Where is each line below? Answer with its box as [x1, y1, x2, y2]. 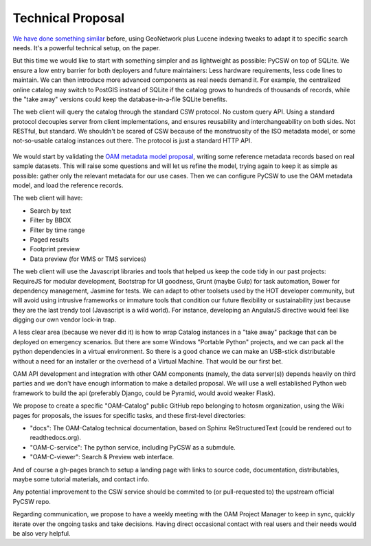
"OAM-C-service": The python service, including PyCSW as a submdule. [30, 443, 236, 451]
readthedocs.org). [30, 434, 82, 442]
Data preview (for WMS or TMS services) [30, 255, 147, 263]
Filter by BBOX [30, 216, 71, 224]
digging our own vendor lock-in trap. [12, 315, 117, 324]
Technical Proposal [12, 10, 125, 25]
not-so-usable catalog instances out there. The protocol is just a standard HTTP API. [12, 136, 252, 145]
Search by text [30, 207, 71, 215]
